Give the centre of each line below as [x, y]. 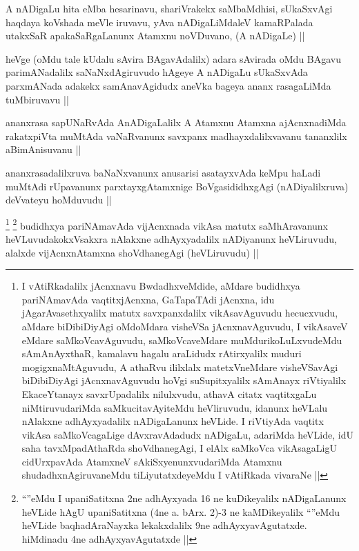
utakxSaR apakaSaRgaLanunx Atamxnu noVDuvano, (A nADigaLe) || [155, 36]
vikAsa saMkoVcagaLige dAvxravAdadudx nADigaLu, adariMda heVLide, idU [187, 434]
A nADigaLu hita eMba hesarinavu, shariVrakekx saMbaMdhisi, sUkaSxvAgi [169, 8]
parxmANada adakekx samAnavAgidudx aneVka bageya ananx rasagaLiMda [168, 85]
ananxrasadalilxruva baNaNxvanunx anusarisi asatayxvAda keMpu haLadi [163, 172]
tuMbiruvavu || [37, 99]
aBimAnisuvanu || [43, 149]
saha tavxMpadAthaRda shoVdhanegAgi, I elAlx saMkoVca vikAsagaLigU [179, 448]
